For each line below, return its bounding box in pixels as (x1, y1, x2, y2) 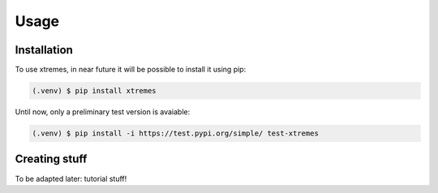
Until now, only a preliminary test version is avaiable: (15, 107, 191, 117)
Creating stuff (15, 152, 88, 166)
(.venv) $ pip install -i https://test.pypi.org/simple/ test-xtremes (32, 129, 320, 138)
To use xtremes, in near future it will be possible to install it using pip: (15, 65, 247, 75)
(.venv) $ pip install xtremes (32, 86, 157, 96)
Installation (15, 43, 73, 57)
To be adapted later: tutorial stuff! (15, 174, 127, 183)
